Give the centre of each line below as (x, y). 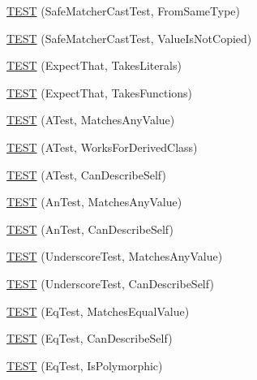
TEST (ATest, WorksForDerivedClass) (102, 147)
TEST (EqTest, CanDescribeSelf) (90, 338)
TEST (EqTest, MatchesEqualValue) (98, 311)
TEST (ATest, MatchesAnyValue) (91, 120)
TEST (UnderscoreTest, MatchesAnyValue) (115, 256)
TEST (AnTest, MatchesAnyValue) (94, 202)
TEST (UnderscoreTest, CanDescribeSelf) (110, 283)
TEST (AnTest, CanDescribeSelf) (90, 229)
